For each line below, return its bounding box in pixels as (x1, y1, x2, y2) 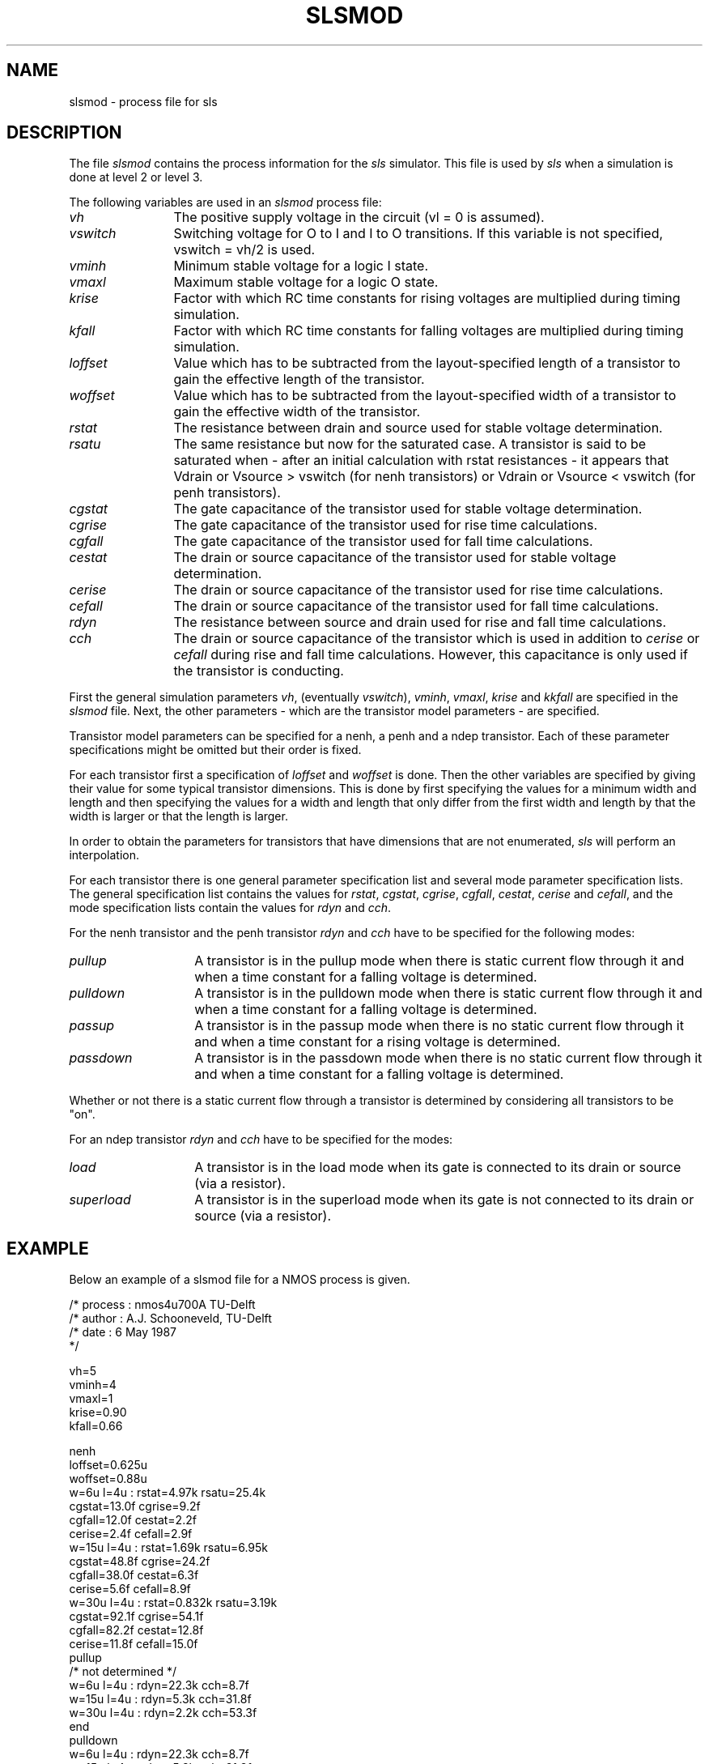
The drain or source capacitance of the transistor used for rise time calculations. (173, 582, 664, 599)
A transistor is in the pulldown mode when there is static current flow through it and (194, 985, 703, 1002)
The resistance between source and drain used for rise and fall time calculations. (173, 614, 667, 631)
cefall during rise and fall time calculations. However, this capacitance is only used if (173, 646, 688, 663)
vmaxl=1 (69, 1391, 113, 1406)
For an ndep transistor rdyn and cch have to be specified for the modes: (69, 1132, 453, 1147)
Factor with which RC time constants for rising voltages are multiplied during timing (173, 290, 681, 307)
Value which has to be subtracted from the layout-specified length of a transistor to (173, 355, 681, 372)
